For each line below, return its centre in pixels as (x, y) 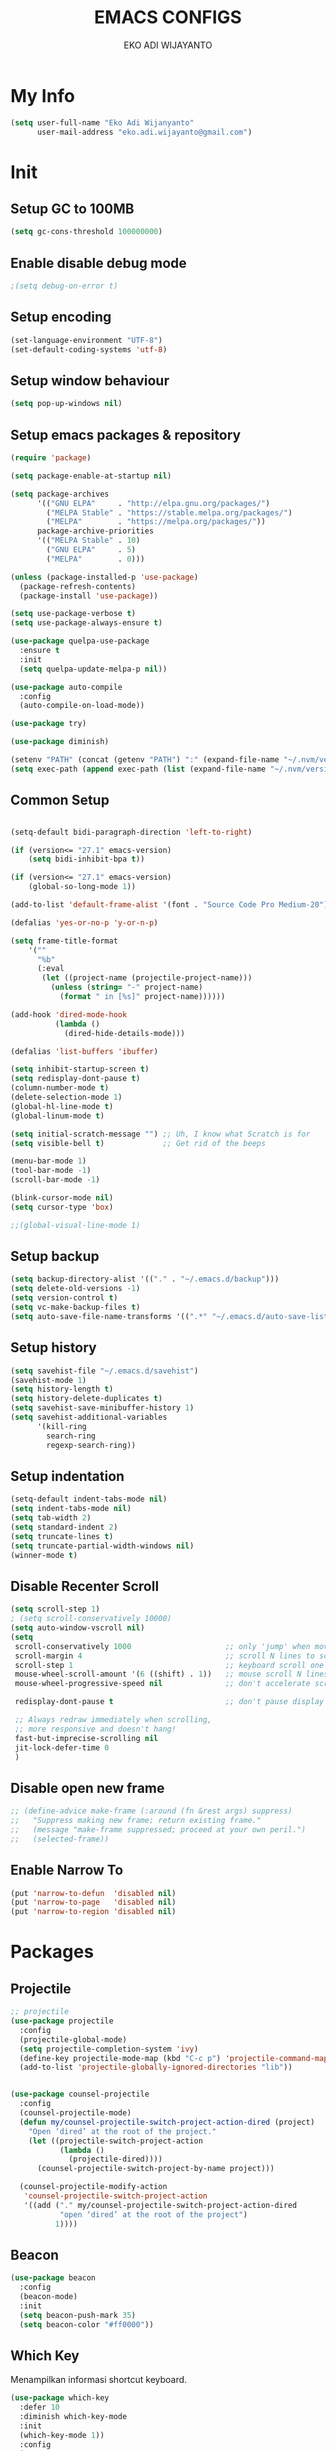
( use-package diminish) (60, 742)
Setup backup (55, 1256)
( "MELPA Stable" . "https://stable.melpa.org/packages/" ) (169, 512)
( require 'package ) (51, 458)
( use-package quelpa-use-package (80, 641)
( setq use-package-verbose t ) (73, 614)
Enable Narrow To (67, 1870)
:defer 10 (39, 2407)
